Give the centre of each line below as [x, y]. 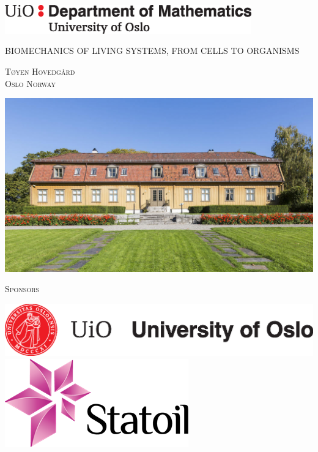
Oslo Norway [31, 83]
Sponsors [22, 289]
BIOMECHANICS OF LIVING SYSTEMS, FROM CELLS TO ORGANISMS [152, 51]
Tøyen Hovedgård [40, 71]
